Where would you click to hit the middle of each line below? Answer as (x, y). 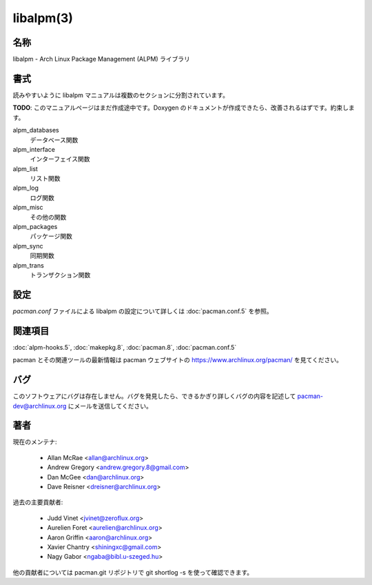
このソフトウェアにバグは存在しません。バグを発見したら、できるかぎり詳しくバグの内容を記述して (154, 396)
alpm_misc (28, 208)
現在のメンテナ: (35, 442)
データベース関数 (54, 140)
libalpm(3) (43, 18)
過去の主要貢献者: (38, 502)
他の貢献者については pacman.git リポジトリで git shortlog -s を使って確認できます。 (133, 572)
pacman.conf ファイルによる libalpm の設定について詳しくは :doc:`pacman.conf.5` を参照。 (143, 311)
